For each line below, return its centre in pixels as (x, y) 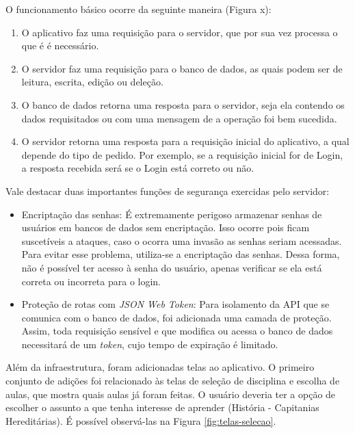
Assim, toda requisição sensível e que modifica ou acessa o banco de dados (177, 331)
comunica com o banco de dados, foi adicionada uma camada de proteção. (176, 317)
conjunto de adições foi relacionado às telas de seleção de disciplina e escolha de (173, 381)
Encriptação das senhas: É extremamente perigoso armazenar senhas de (172, 214)
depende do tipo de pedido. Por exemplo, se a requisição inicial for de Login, (182, 154)
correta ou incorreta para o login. (91, 281)
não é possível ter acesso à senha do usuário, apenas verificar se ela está (172, 267)
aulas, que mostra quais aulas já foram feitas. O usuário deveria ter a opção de (171, 394)
